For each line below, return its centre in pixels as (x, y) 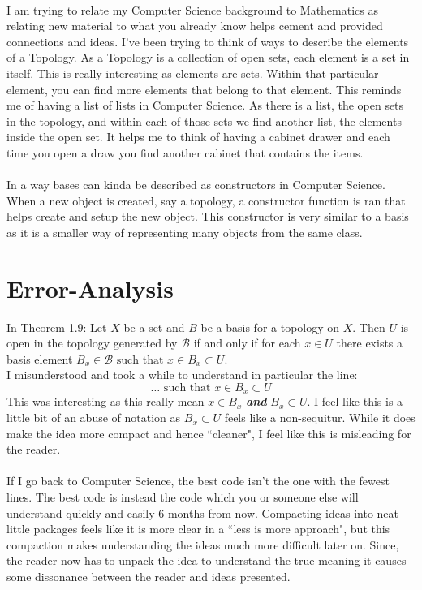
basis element (40, 358)
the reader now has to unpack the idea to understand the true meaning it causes (207, 560)
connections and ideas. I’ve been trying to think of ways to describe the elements (208, 41)
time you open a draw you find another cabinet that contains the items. (185, 152)
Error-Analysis (90, 288)
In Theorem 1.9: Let (57, 327)
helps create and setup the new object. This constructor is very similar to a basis (208, 216)
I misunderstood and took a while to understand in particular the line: (182, 375)
